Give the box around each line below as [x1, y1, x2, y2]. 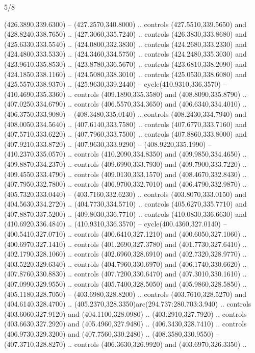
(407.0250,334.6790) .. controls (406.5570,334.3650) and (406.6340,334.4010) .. [4, 98, 247, 109]
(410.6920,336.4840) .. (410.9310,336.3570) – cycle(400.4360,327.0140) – [4, 218, 227, 229]
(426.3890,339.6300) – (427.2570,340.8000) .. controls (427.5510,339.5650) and [4, 18, 246, 29]
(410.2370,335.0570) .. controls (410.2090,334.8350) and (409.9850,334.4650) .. [4, 148, 247, 159]
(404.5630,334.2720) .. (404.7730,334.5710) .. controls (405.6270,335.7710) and [4, 198, 247, 209]
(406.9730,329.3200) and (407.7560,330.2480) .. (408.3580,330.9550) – [4, 329, 220, 339]
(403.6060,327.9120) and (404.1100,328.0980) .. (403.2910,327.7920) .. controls [4, 308, 247, 319]
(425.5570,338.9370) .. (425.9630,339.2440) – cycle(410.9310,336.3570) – [4, 79, 227, 89]
